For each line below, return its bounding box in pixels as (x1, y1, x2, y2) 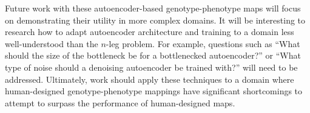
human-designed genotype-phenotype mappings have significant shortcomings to (5, 85, 303, 97)
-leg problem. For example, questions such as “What (106, 37, 300, 50)
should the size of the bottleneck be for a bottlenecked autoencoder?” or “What (5, 49, 301, 62)
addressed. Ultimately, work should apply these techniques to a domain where (5, 73, 294, 85)
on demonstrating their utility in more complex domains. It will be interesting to (5, 13, 306, 26)
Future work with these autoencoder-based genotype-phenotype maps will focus (5, 2, 301, 14)
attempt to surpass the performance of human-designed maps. (5, 96, 235, 109)
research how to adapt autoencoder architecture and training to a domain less (5, 25, 294, 38)
